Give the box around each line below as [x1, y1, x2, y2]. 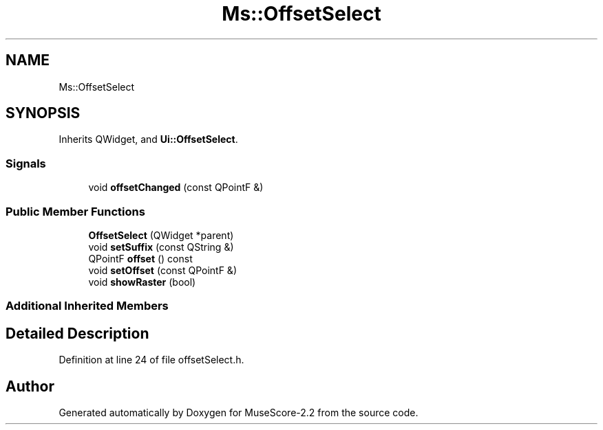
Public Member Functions [6, 204, 145, 218]
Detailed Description [6, 324, 149, 342]
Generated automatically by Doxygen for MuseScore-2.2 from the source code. [59, 407, 419, 418]
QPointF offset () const [88, 252, 193, 264]
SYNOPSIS [6, 104, 81, 122]
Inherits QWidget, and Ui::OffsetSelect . [59, 133, 238, 146]
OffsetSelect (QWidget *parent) [88, 229, 234, 241]
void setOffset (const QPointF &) [88, 264, 237, 276]
